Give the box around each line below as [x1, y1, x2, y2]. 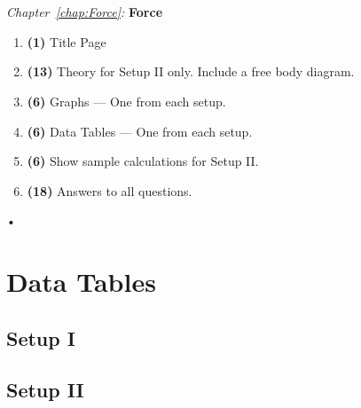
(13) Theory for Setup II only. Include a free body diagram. [27, 62, 355, 81]
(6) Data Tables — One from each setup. [27, 122, 253, 140]
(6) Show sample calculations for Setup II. [27, 152, 259, 170]
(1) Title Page [27, 32, 106, 51]
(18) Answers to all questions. [27, 181, 192, 200]
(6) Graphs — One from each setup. [27, 91, 226, 110]
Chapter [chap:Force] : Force [6, 3, 163, 21]
